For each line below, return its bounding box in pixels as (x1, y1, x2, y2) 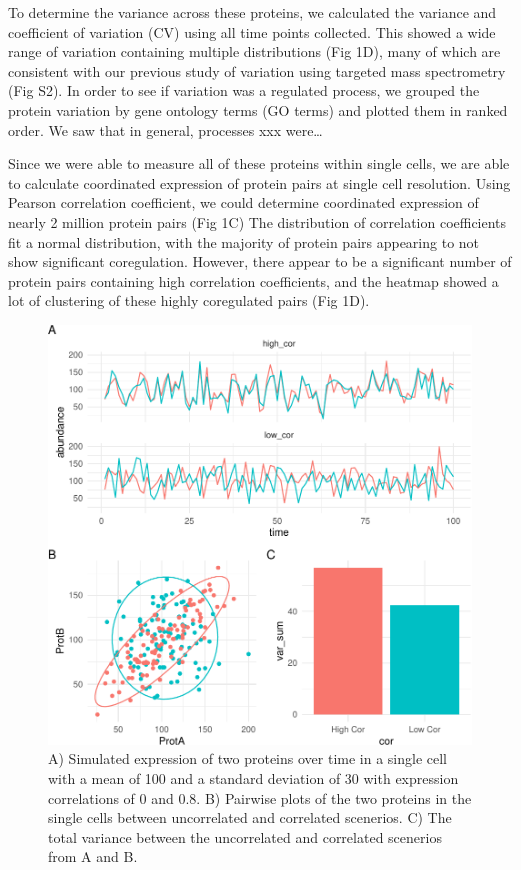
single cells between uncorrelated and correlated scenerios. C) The (48, 807, 452, 828)
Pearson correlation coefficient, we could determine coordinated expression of (8, 192, 479, 213)
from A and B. (48, 846, 138, 867)
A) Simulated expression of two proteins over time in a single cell (48, 748, 447, 769)
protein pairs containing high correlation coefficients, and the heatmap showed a (8, 270, 499, 291)
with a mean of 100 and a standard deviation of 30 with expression (48, 767, 459, 788)
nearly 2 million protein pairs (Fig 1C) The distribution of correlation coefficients (8, 211, 507, 232)
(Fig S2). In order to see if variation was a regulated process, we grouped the (8, 80, 480, 101)
